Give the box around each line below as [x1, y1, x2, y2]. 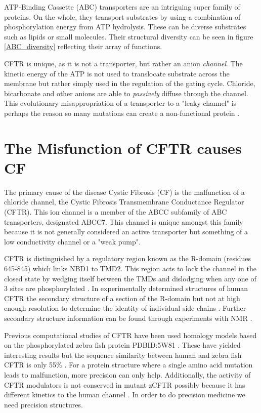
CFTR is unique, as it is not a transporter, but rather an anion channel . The [4, 58, 243, 68]
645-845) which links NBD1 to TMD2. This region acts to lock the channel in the [4, 263, 256, 273]
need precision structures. [4, 399, 83, 409]
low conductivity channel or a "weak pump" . [4, 236, 141, 246]
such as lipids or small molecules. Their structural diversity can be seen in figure [4, 31, 253, 42]
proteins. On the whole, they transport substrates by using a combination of [4, 11, 241, 22]
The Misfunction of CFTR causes [4, 137, 242, 158]
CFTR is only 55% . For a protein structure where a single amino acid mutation [4, 359, 253, 370]
